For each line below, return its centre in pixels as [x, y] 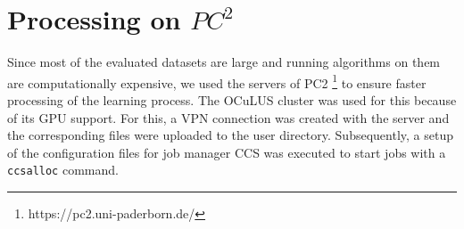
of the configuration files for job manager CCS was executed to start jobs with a [227, 152]
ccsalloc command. [63, 170]
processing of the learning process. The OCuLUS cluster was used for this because [232, 99]
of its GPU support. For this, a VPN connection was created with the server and [228, 117]
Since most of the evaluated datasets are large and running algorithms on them [224, 62]
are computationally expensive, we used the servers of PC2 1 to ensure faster [217, 81]
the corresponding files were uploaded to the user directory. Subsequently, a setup [230, 135]
